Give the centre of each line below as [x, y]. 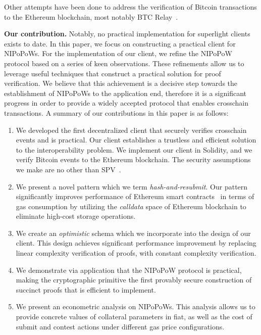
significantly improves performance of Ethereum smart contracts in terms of [135, 196]
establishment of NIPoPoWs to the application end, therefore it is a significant [125, 93]
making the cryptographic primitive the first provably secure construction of [134, 280]
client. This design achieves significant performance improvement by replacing [136, 243]
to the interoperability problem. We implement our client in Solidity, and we [134, 149]
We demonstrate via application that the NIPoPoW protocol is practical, [129, 270]
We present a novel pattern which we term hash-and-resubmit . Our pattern [132, 186]
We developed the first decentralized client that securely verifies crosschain [131, 130]
